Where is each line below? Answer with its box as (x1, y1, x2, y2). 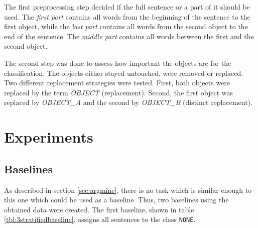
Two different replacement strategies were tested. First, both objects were (4, 77, 230, 88)
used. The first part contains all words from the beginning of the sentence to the (4, 11, 250, 22)
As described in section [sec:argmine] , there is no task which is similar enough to (4, 184, 252, 195)
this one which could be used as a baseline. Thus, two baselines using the (4, 194, 229, 205)
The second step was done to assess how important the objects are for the (4, 57, 231, 68)
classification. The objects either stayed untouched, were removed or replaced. (4, 67, 243, 78)
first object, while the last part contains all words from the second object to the (4, 21, 248, 32)
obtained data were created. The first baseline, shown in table (4, 204, 194, 214)
